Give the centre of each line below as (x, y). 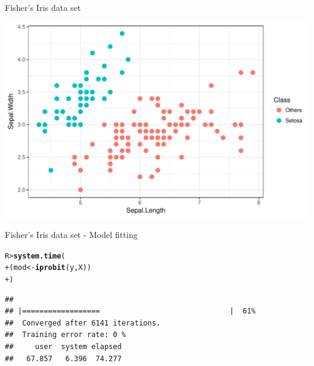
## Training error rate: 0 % (66, 335)
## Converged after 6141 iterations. (83, 323)
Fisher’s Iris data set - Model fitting (71, 235)
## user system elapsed (63, 346)
